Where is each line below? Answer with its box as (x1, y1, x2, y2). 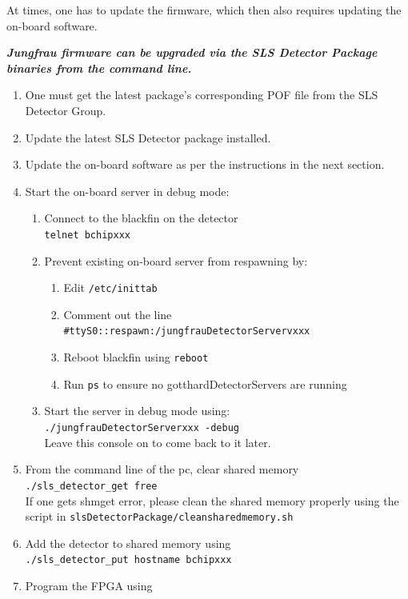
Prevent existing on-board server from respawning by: (44, 252, 308, 269)
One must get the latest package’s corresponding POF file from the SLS (25, 86, 378, 103)
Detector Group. (25, 102, 106, 118)
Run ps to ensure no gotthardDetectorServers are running (63, 375, 347, 392)
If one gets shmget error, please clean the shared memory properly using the (25, 492, 399, 509)
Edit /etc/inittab (63, 279, 158, 296)
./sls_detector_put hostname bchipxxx (25, 554, 232, 566)
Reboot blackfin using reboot (63, 349, 209, 365)
